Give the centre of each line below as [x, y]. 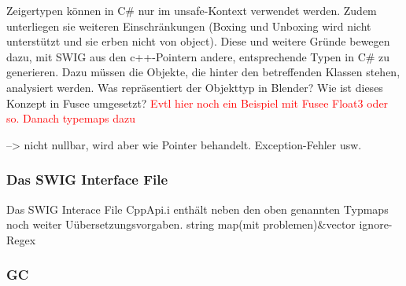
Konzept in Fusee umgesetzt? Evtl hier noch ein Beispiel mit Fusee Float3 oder [197, 103]
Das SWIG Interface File [87, 180]
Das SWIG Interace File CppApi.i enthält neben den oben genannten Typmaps [197, 209]
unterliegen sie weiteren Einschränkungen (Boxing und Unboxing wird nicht [189, 26]
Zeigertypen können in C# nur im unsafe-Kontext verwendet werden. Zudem [192, 10]
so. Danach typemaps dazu [71, 118]
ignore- [376, 224]
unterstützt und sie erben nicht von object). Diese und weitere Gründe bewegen [198, 41]
